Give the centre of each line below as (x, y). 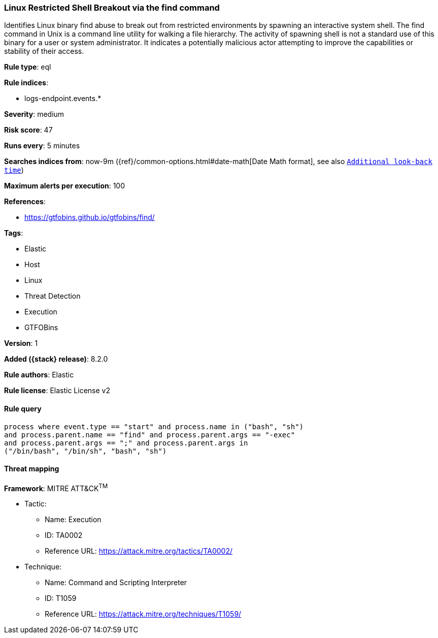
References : (25, 202)
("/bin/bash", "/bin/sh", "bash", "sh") (86, 451)
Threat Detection (53, 296)
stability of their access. (44, 51)
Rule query (23, 408)
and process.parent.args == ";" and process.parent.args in (126, 443)
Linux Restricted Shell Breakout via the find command (112, 8)
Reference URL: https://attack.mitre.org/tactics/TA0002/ (139, 551)
